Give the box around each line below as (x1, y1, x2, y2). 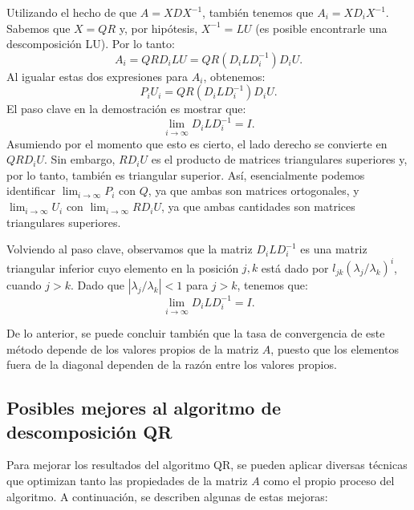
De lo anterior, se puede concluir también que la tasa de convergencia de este (6, 325, 385, 342)
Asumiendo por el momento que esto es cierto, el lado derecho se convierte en (6, 135, 388, 152)
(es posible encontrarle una (255, 19, 388, 36)
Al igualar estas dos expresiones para (6, 67, 189, 84)
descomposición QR (6, 419, 172, 443)
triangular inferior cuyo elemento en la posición (6, 259, 239, 276)
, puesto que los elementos (270, 340, 399, 357)
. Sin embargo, (44, 151, 116, 168)
